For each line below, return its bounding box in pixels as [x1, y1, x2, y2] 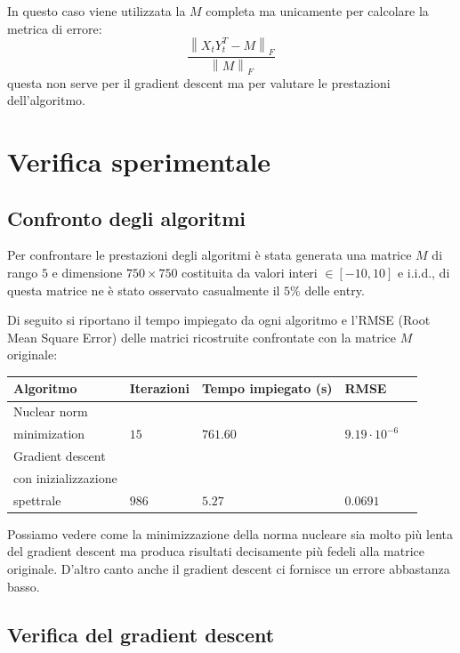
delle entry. [304, 280, 365, 299]
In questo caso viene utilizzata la [7, 2, 186, 20]
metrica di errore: [7, 19, 102, 37]
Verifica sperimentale [7, 143, 271, 180]
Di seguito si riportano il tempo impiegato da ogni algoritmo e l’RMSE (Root [7, 310, 431, 329]
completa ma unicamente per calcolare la [206, 2, 429, 20]
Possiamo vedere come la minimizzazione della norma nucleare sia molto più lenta [7, 524, 453, 543]
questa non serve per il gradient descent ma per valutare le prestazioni [7, 73, 391, 92]
